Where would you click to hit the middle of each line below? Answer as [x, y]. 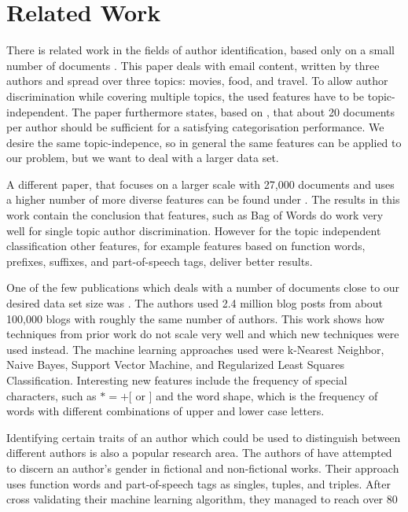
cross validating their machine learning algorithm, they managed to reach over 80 [202, 499]
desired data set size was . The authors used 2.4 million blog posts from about [195, 303]
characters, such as [51, 395]
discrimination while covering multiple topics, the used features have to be [186, 96]
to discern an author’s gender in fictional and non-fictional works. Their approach [203, 468]
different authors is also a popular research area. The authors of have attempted [199, 453]
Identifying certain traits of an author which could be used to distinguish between [204, 437]
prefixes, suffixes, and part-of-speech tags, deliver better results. [160, 261]
